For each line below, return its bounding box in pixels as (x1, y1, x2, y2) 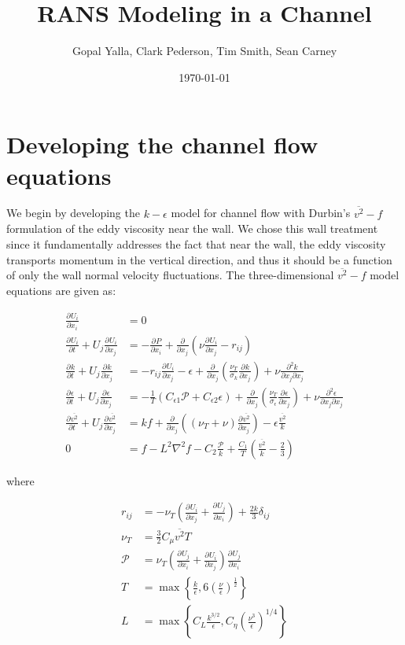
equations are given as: (6, 282, 116, 298)
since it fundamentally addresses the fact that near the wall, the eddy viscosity (6, 235, 386, 252)
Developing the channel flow (6, 128, 318, 160)
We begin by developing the (6, 205, 140, 221)
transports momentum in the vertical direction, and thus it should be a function (6, 251, 392, 267)
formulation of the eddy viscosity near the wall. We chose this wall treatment (6, 220, 378, 237)
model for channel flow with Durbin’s (171, 205, 351, 221)
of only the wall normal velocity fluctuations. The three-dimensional (6, 267, 334, 283)
